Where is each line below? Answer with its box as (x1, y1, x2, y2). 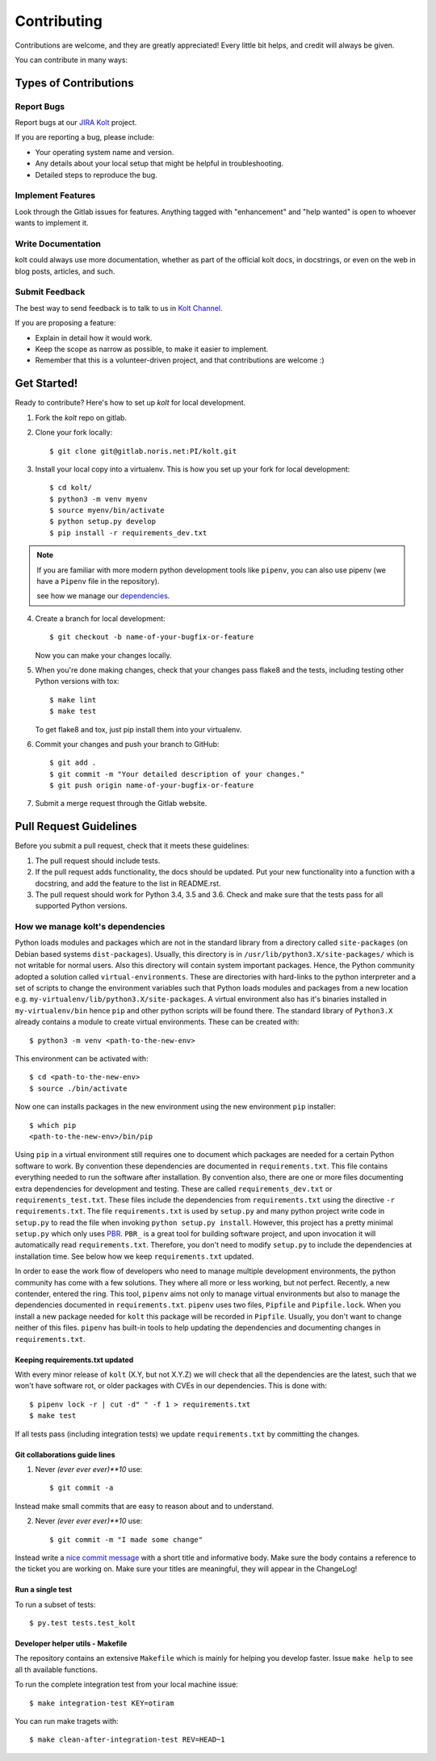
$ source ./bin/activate (29, 1084, 128, 1093)
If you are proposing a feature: (15, 318, 116, 328)
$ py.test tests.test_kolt (29, 1619, 136, 1628)
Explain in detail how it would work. (35, 333, 153, 342)
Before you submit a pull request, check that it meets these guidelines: (15, 841, 249, 851)
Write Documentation (15, 238, 101, 249)
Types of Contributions (15, 76, 134, 90)
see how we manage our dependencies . (36, 591, 170, 601)
